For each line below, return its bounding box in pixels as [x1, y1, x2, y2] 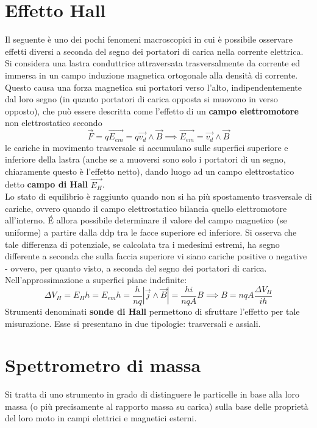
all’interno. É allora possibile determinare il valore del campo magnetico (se [5, 214, 287, 226]
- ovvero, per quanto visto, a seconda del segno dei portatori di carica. [5, 261, 267, 274]
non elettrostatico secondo [5, 116, 102, 129]
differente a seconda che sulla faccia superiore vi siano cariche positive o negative [5, 250, 307, 262]
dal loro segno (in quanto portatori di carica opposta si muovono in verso [5, 93, 278, 105]
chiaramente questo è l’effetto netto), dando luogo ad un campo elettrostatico [5, 164, 294, 177]
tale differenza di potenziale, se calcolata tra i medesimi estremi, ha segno [5, 237, 280, 250]
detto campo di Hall [5, 178, 88, 191]
